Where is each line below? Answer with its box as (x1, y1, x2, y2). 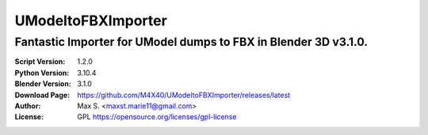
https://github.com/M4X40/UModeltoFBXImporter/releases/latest (77, 90, 291, 99)
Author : (14, 101, 41, 111)
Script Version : (14, 57, 66, 66)
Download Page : (14, 90, 71, 99)
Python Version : (14, 68, 70, 77)
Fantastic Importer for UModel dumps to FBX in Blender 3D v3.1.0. (14, 35, 369, 49)
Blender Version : (14, 79, 71, 88)
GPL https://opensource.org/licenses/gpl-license (77, 112, 237, 122)
